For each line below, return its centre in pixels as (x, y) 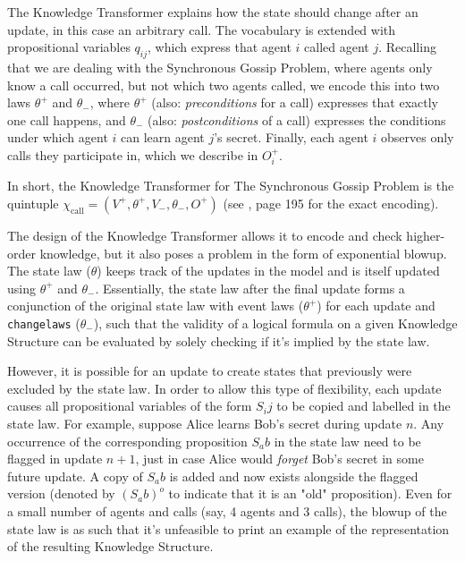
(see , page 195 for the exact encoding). (331, 203)
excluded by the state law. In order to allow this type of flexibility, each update (224, 388)
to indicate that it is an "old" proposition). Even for (310, 493)
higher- (426, 235)
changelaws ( (44, 323)
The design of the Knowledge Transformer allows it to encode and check (205, 235)
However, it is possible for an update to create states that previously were (210, 371)
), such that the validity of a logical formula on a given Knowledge (275, 323)
